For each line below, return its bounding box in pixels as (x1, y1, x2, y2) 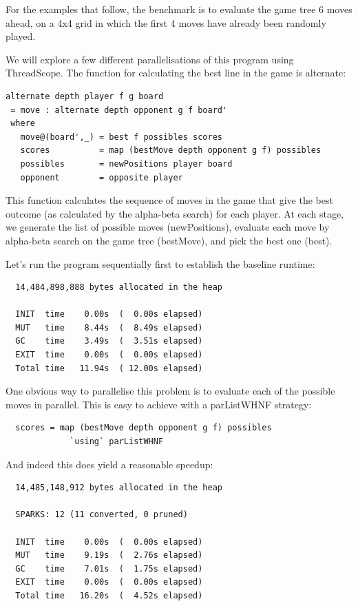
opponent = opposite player (20, 172, 183, 182)
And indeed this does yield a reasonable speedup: (6, 457, 213, 471)
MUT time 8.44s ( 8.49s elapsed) (15, 322, 203, 333)
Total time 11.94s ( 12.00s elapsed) (15, 363, 203, 373)
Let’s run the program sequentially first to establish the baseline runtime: (6, 256, 315, 271)
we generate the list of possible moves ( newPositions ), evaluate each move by (6, 220, 330, 234)
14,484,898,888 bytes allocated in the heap (15, 282, 222, 293)
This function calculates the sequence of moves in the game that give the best (6, 193, 333, 207)
